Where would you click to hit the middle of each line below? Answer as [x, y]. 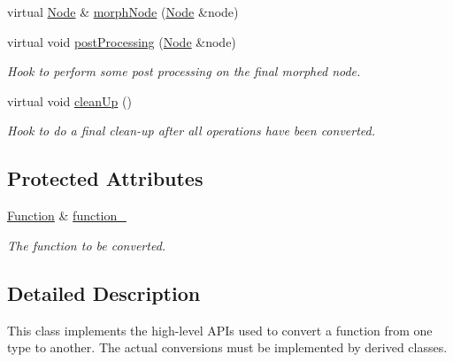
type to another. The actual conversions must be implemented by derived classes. [227, 347]
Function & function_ [67, 216]
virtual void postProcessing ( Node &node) [122, 41]
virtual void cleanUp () [69, 100]
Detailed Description [104, 293]
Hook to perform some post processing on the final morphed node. [184, 71]
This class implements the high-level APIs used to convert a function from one [220, 330]
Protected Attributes [105, 178]
